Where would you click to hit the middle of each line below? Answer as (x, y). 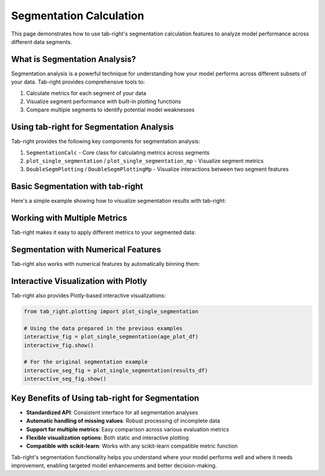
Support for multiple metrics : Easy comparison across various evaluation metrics (128, 429)
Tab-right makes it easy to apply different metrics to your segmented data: (104, 232)
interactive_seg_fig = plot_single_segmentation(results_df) (116, 370)
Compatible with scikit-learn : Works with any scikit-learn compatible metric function (132, 446)
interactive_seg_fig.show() (65, 379)
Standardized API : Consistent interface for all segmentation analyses (112, 412)
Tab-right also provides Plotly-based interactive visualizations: (88, 295)
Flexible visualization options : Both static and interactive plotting (107, 437)
